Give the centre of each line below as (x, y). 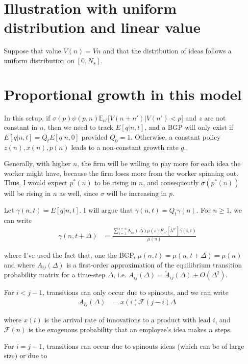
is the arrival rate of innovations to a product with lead (127, 320)
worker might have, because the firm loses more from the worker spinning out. (121, 173)
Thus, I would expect (36, 182)
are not (215, 117)
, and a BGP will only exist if (189, 127)
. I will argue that (106, 209)
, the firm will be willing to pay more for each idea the (159, 163)
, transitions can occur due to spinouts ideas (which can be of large (143, 346)
